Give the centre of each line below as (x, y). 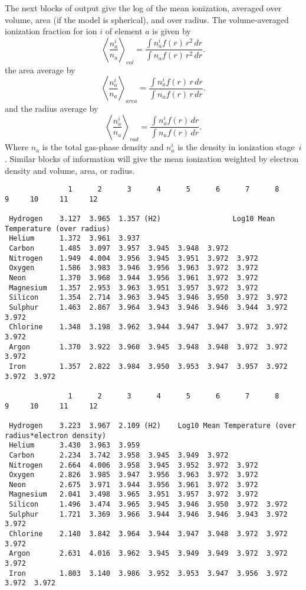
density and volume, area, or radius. (70, 170)
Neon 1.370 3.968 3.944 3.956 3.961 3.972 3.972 (134, 278)
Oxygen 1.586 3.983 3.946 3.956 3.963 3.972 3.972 (134, 268)
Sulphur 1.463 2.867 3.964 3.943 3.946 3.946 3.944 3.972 (148, 308)
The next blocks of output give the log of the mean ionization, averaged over (143, 8)
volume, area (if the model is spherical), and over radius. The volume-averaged (147, 19)
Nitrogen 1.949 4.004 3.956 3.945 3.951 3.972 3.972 (134, 258)
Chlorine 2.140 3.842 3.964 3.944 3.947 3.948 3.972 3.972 (148, 534)
